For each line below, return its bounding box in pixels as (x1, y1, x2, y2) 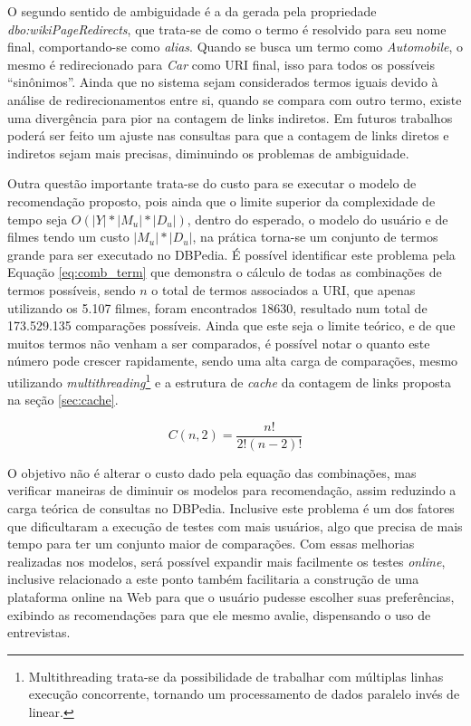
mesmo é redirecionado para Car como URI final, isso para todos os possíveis (7, 54, 436, 73)
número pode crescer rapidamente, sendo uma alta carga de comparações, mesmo (7, 351, 458, 370)
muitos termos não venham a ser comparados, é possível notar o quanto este (7, 333, 430, 352)
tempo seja (7, 209, 68, 228)
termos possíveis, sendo (7, 280, 136, 299)
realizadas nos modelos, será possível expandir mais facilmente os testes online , (7, 551, 446, 570)
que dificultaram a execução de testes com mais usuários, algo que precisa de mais (7, 516, 463, 535)
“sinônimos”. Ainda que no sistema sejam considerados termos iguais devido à (7, 72, 438, 91)
